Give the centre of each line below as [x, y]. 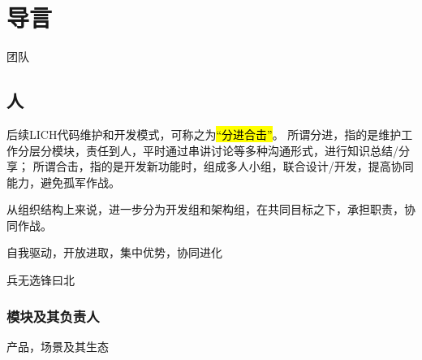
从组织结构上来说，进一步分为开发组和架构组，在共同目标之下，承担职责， [205, 209]
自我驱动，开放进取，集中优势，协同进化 [114, 252]
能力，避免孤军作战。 [63, 182]
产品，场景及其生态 [58, 346]
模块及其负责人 [53, 316]
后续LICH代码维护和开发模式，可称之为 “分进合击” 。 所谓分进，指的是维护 [204, 134]
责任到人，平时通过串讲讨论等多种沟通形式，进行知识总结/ [242, 150]
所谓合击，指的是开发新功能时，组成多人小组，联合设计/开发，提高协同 [223, 166]
